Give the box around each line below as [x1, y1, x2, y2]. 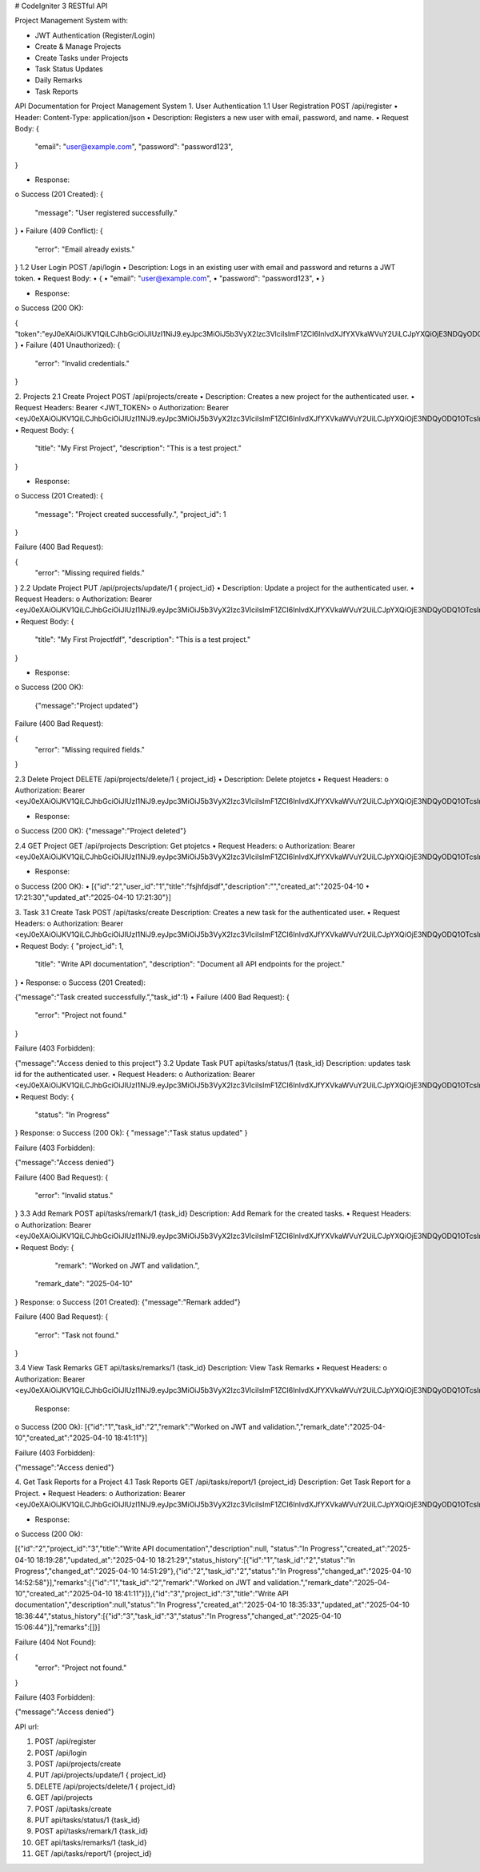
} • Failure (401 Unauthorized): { [14, 341, 121, 350]
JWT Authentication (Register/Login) [34, 30, 156, 40]
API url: [14, 1721, 39, 1731]
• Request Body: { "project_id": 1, [14, 941, 124, 950]
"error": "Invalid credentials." [34, 358, 130, 368]
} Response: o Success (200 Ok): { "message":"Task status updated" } [14, 1128, 248, 1138]
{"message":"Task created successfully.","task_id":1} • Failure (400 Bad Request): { [14, 992, 290, 1002]
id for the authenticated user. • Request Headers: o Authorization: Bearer [14, 1069, 255, 1079]
